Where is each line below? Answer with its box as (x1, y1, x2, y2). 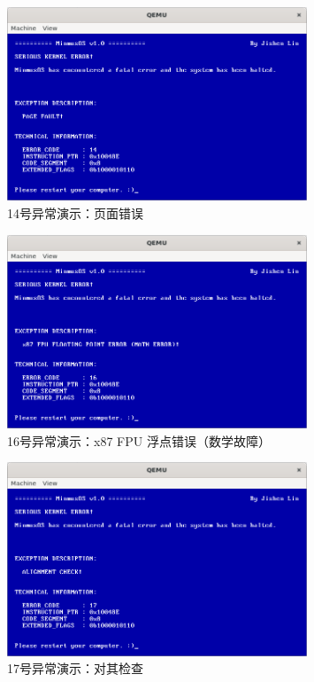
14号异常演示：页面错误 (7, 204, 143, 223)
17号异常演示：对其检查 (7, 659, 143, 678)
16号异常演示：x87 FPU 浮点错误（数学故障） (7, 431, 271, 450)
